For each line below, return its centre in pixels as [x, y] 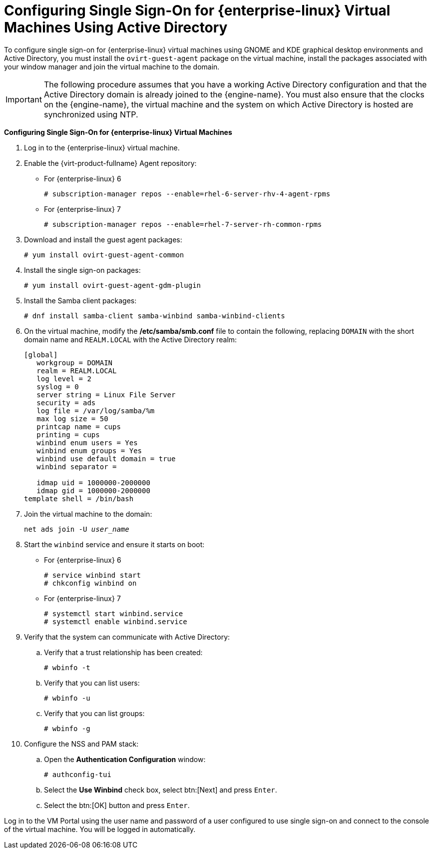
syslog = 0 [58, 387]
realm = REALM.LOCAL [77, 371]
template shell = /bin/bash [79, 498]
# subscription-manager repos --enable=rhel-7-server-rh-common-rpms [183, 224]
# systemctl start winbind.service [114, 613]
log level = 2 [64, 379]
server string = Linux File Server [106, 395]
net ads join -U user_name [77, 529]
